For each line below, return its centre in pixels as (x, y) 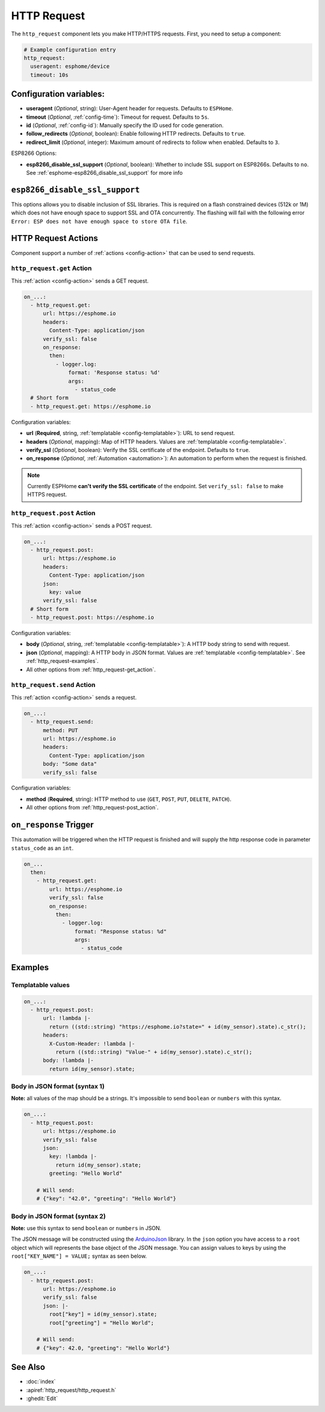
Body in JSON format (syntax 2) (58, 1216)
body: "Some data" (70, 764)
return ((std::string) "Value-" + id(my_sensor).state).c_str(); (154, 1052)
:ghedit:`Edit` (42, 1399)
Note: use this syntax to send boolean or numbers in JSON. (86, 1228)
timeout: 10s (49, 75)
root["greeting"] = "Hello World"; (102, 1323)
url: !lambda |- (67, 1018)
